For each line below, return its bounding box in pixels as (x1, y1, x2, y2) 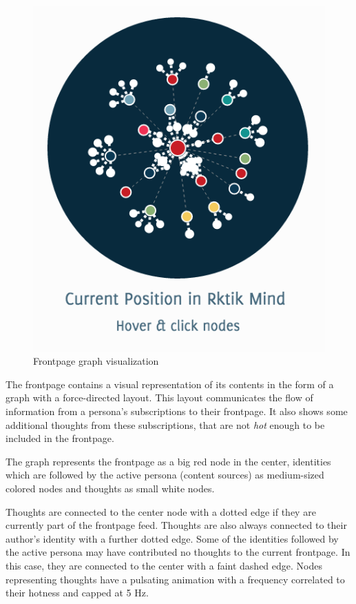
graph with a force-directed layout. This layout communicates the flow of (6, 390, 313, 405)
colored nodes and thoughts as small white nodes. (6, 481, 215, 495)
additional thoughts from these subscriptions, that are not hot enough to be (6, 417, 325, 432)
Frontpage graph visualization (33, 354, 159, 368)
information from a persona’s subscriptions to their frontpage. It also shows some (6, 403, 348, 418)
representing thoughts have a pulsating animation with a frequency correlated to (6, 572, 345, 586)
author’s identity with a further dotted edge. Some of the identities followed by (6, 531, 339, 545)
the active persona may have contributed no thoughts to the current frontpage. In (6, 545, 350, 559)
